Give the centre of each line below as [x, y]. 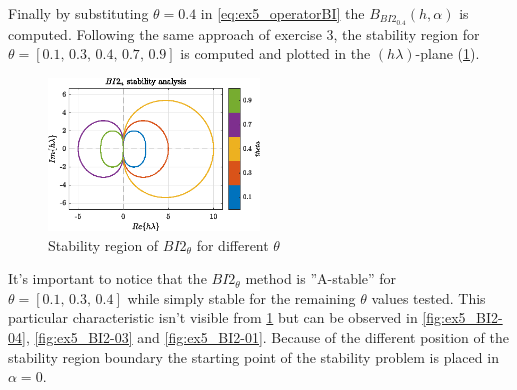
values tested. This [428, 297]
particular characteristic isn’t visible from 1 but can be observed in [213, 317]
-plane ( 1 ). [447, 53]
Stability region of [103, 244]
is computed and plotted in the [275, 53]
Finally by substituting [78, 13]
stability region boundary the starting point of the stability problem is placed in [253, 356]
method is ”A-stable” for [321, 278]
